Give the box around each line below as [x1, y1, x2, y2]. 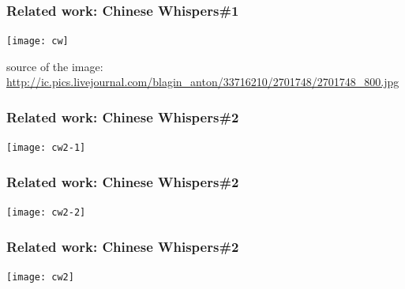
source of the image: [6, 58, 103, 74]
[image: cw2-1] [6, 142, 86, 154]
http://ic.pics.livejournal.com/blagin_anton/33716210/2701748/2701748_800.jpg [6, 73, 399, 90]
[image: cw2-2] [6, 207, 86, 219]
